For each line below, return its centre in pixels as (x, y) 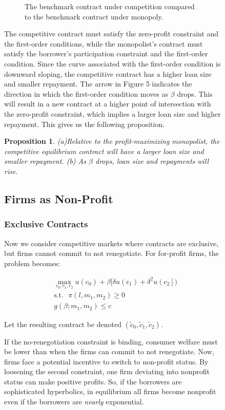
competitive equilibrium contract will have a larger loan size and (104, 151)
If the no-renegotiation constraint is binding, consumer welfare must (111, 341)
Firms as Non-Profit (59, 198)
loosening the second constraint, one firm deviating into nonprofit (107, 371)
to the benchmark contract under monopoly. (94, 16)
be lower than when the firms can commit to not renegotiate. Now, (109, 351)
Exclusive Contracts (46, 224)
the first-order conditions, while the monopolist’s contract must (104, 43)
